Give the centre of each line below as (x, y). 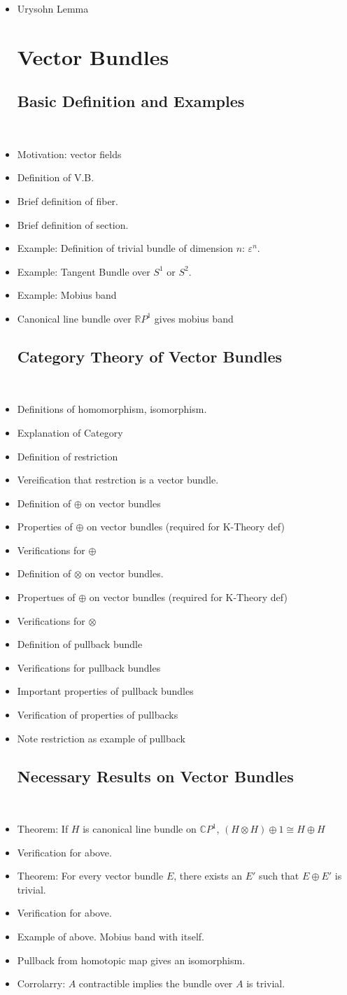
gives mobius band (194, 318)
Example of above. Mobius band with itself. (111, 936)
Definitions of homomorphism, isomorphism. (112, 409)
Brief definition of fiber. (68, 200)
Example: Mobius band (67, 295)
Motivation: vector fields (69, 154)
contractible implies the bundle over (156, 983)
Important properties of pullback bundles (105, 691)
